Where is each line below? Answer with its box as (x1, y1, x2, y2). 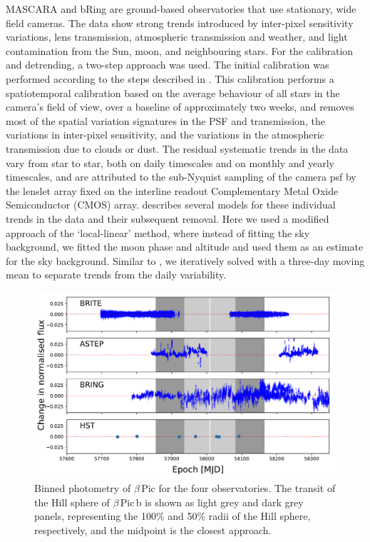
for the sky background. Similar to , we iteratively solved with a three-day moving (6, 253, 365, 268)
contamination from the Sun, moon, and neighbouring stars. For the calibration (6, 43, 354, 58)
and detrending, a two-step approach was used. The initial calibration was (6, 57, 329, 72)
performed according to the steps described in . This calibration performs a (6, 71, 334, 86)
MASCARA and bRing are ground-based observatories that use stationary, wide (6, 1, 356, 16)
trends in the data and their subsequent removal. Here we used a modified (6, 211, 329, 226)
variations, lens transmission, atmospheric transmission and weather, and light (6, 29, 348, 44)
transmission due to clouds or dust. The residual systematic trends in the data (6, 141, 349, 156)
